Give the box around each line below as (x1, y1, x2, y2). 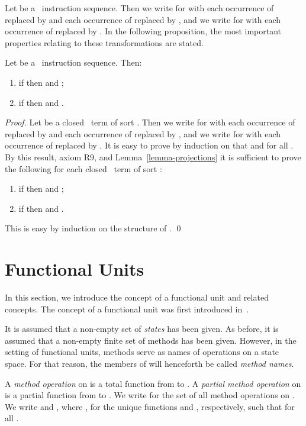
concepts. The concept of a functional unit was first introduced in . (5, 302, 249, 315)
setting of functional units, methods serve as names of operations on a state (5, 346, 279, 358)
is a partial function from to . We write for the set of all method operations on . (5, 389, 295, 401)
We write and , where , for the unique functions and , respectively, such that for (5, 400, 295, 412)
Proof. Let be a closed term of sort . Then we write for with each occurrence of (5, 116, 295, 128)
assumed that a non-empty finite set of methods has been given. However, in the (5, 334, 297, 346)
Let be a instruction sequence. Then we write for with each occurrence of (5, 2, 274, 14)
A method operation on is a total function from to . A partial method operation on (5, 377, 301, 389)
